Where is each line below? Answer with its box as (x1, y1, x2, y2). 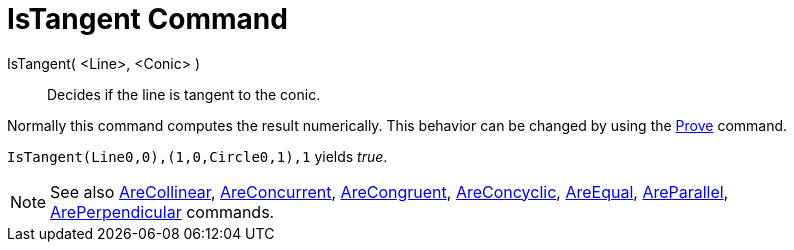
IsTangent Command (7, 2, 288, 36)
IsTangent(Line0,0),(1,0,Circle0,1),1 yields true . (7, 147, 388, 165)
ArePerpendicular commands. (50, 201, 275, 222)
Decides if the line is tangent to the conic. (47, 85, 321, 103)
